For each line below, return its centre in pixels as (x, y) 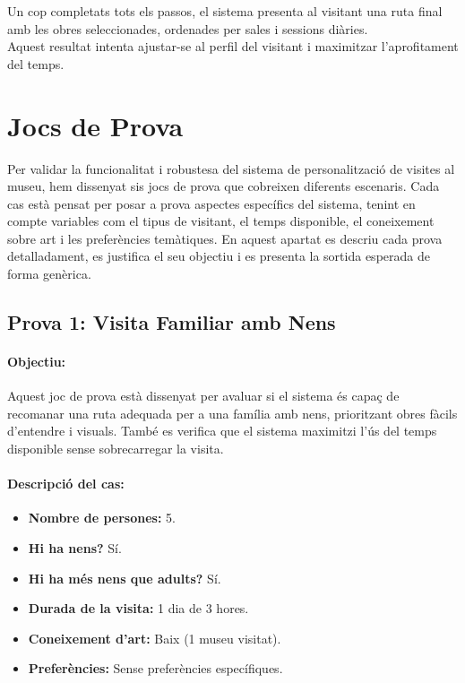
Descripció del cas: (66, 484)
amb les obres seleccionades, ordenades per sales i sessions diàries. (188, 28)
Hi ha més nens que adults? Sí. (125, 578)
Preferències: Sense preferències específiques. (155, 668)
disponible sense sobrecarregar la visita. (116, 449)
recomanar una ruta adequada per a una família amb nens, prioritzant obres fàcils (232, 413)
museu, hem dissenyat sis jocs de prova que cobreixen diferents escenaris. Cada (224, 186)
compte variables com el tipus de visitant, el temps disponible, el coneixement (221, 221)
